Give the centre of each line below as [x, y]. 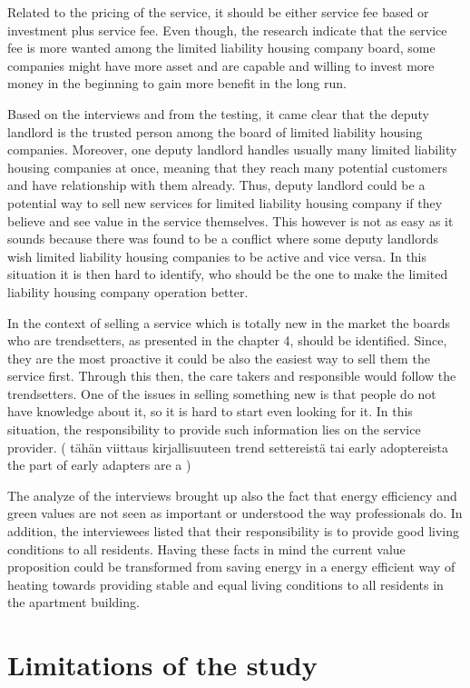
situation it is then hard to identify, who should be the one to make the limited [228, 274]
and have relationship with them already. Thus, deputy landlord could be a [216, 185]
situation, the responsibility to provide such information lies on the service [214, 429]
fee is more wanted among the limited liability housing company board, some [221, 48]
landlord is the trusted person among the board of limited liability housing [215, 131]
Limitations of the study [162, 665]
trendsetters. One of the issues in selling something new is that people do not [222, 393]
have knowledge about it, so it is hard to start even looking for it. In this [210, 411]
